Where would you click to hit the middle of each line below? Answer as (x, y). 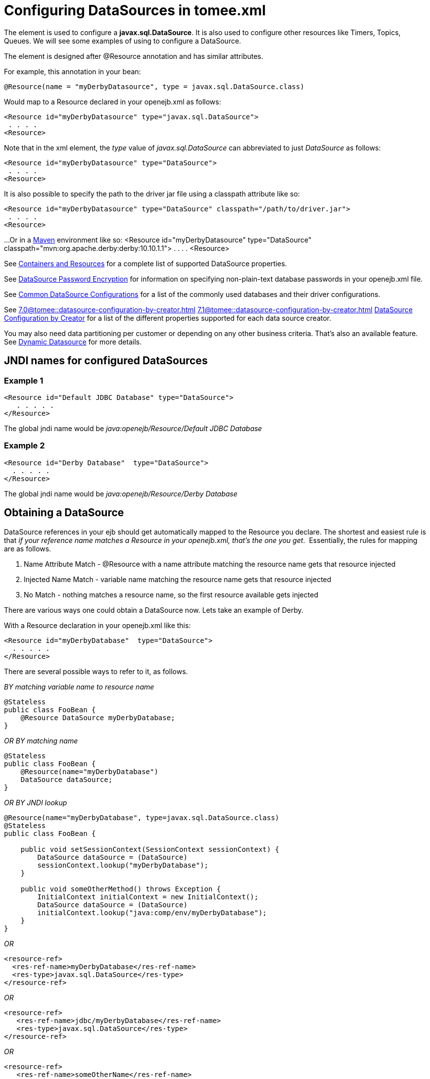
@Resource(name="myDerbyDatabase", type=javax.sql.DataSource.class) (142, 817)
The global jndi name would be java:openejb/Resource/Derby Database (121, 493)
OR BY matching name (41, 740)
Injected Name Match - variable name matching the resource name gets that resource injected (178, 579)
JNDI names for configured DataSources (106, 361)
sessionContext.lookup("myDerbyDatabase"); (123, 865)
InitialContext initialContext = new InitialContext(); (148, 897)
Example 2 (24, 446)
